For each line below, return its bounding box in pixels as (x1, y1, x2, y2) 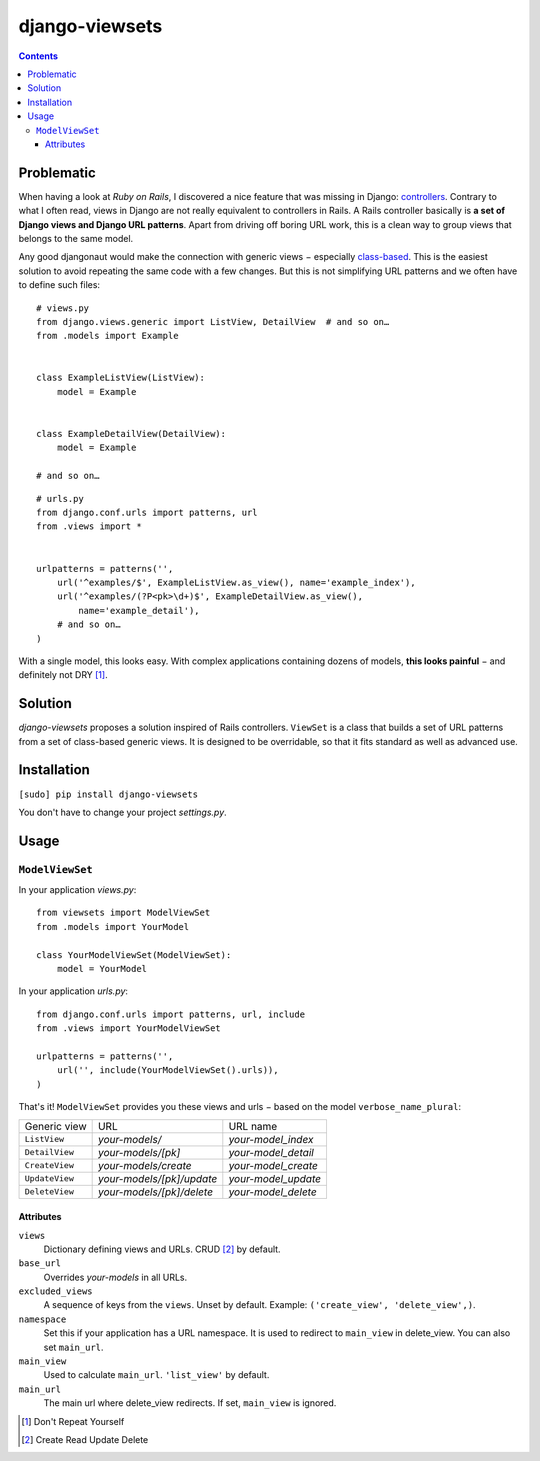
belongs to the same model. (18, 232, 134, 244)
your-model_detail (228, 1145, 314, 1159)
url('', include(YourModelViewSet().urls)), (56, 1065, 279, 1076)
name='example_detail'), (78, 605, 200, 616)
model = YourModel (56, 963, 148, 974)
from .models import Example (36, 330, 179, 342)
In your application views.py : (18, 884, 137, 896)
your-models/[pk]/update (97, 1171, 218, 1185)
